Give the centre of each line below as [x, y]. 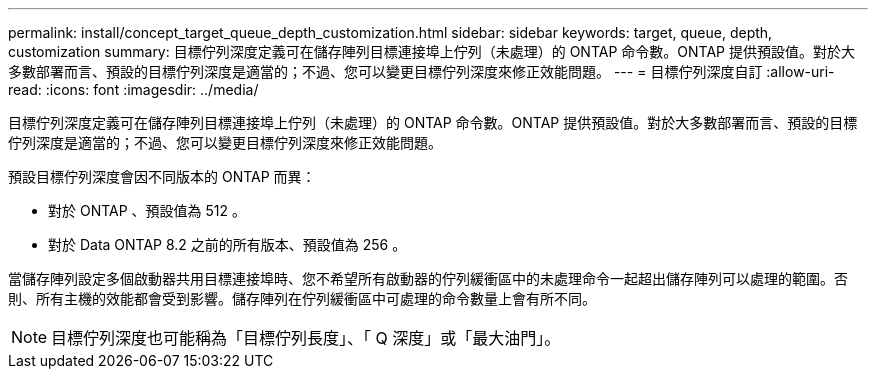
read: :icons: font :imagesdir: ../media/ [133, 89]
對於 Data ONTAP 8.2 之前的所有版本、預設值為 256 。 [227, 244]
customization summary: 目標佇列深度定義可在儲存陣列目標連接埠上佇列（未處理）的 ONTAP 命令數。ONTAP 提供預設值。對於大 [431, 51]
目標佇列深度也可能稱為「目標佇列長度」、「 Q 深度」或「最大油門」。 [306, 338]
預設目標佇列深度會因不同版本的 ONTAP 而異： [162, 176]
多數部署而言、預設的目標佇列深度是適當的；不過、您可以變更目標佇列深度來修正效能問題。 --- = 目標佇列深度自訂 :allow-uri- [421, 71]
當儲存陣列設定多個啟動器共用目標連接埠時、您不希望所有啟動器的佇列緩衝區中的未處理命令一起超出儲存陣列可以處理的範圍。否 [428, 278]
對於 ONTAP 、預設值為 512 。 [147, 210]
